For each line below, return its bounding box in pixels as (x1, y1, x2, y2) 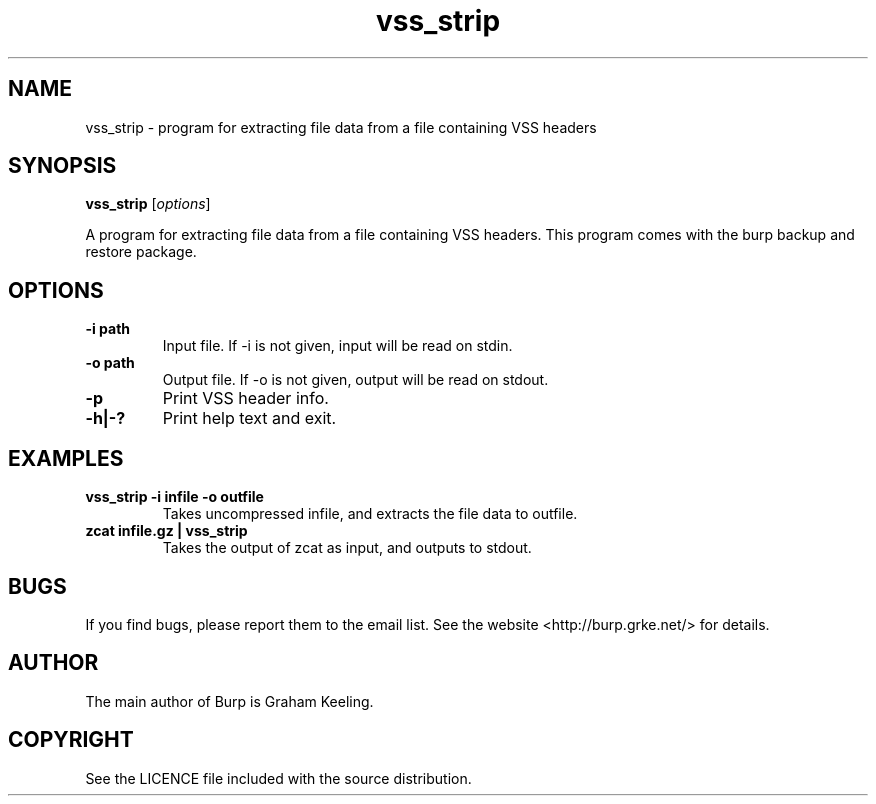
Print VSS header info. (162, 388, 329, 409)
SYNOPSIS (8, 153, 117, 179)
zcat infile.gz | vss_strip (85, 522, 248, 540)
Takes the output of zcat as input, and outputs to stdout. (162, 539, 532, 557)
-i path (85, 320, 131, 338)
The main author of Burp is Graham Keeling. (85, 692, 374, 710)
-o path (85, 354, 135, 372)
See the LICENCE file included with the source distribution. (85, 769, 472, 787)
